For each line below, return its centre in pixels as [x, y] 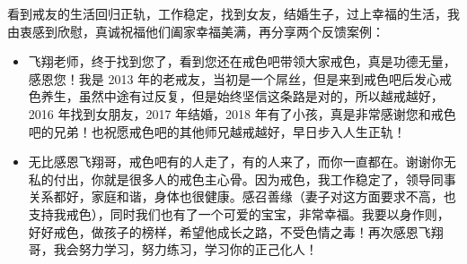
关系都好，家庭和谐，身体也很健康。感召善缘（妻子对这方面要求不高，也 [242, 196]
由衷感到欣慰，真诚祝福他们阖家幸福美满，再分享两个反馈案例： [196, 31]
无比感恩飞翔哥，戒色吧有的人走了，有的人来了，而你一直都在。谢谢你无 [242, 162]
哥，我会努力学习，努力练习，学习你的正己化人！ [173, 249]
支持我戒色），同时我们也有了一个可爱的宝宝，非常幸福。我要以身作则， [239, 213]
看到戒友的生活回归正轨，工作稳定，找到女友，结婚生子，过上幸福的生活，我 [233, 13]
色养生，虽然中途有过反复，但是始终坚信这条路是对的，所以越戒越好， [236, 96]
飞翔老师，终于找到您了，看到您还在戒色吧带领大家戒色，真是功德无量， [242, 61]
